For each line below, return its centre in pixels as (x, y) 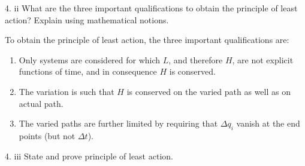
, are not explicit (263, 59)
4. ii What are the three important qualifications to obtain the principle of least (151, 8)
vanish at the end (268, 123)
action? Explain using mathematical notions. (87, 19)
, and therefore (196, 59)
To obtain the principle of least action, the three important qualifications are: (147, 40)
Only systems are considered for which (90, 59)
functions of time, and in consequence (88, 71)
